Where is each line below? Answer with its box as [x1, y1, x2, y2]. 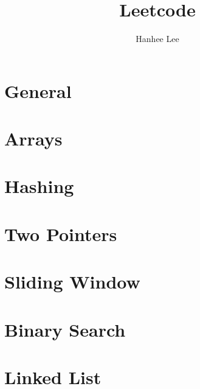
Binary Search [4, 317, 126, 342]
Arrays [4, 126, 63, 151]
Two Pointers [4, 221, 117, 246]
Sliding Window [4, 269, 140, 294]
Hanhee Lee [136, 32, 179, 45]
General [4, 78, 72, 103]
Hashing [4, 173, 74, 198]
